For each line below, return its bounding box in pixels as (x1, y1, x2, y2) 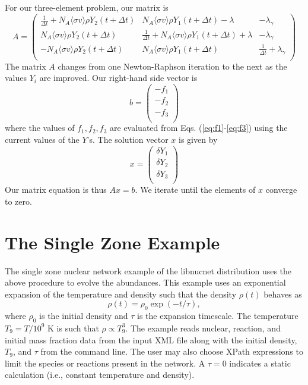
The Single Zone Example (5, 230, 220, 254)
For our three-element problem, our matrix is (5, 1, 169, 13)
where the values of (5, 121, 75, 134)
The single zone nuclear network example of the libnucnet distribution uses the (5, 264, 292, 277)
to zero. (5, 195, 32, 207)
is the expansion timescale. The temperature (137, 309, 299, 322)
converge (265, 183, 297, 196)
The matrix (5, 60, 46, 72)
